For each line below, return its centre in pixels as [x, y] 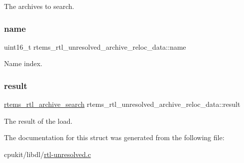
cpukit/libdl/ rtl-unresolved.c [48, 154]
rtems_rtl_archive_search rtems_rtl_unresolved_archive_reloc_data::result [122, 104]
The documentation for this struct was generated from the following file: [114, 137]
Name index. [23, 63]
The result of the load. [38, 121]
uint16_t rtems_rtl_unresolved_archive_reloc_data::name [95, 46]
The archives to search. [39, 6]
